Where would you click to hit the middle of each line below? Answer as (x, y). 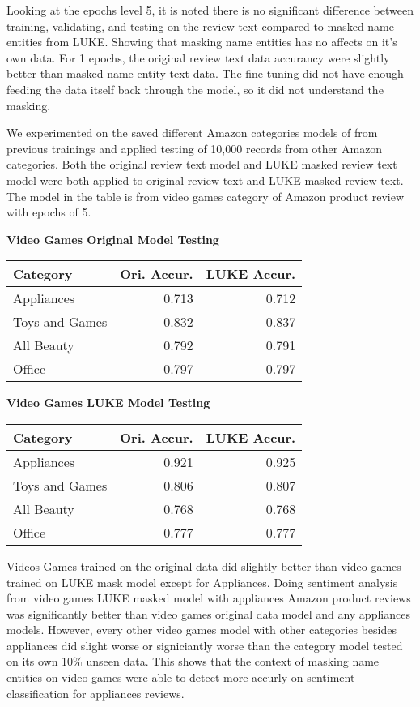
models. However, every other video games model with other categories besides (202, 630)
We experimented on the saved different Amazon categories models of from (192, 133)
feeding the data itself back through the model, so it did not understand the (195, 89)
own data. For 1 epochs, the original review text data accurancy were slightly (198, 57)
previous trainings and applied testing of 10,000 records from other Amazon (195, 148)
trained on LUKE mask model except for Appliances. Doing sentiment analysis (202, 582)
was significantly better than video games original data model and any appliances (208, 613)
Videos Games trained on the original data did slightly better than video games (204, 566)
